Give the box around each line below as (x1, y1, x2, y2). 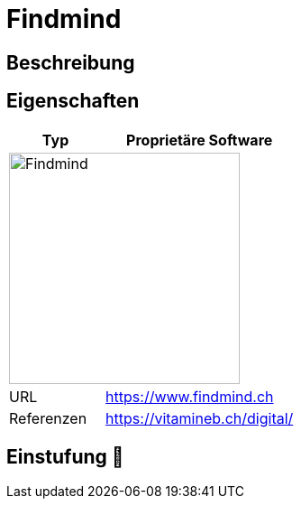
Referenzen (9, 408, 87, 427)
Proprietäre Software (126, 130, 273, 149)
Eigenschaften (6, 89, 140, 113)
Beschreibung (6, 51, 135, 74)
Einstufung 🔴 (6, 445, 124, 469)
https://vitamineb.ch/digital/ (105, 408, 294, 427)
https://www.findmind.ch (105, 387, 274, 406)
